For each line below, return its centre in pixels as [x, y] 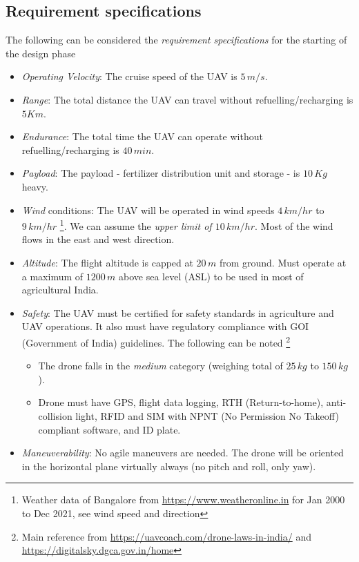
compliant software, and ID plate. [109, 429]
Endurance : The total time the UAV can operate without [142, 136]
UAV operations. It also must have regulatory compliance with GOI [165, 326]
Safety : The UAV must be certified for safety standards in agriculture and [178, 312]
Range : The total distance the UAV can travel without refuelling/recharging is [187, 99]
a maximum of [52, 276]
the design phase [41, 53]
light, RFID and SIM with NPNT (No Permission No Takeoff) [207, 415]
